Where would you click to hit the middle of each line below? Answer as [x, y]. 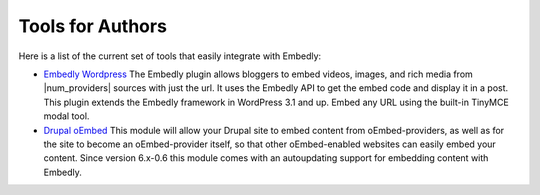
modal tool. [66, 116]
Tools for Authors [92, 26]
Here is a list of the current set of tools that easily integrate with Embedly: [170, 56]
